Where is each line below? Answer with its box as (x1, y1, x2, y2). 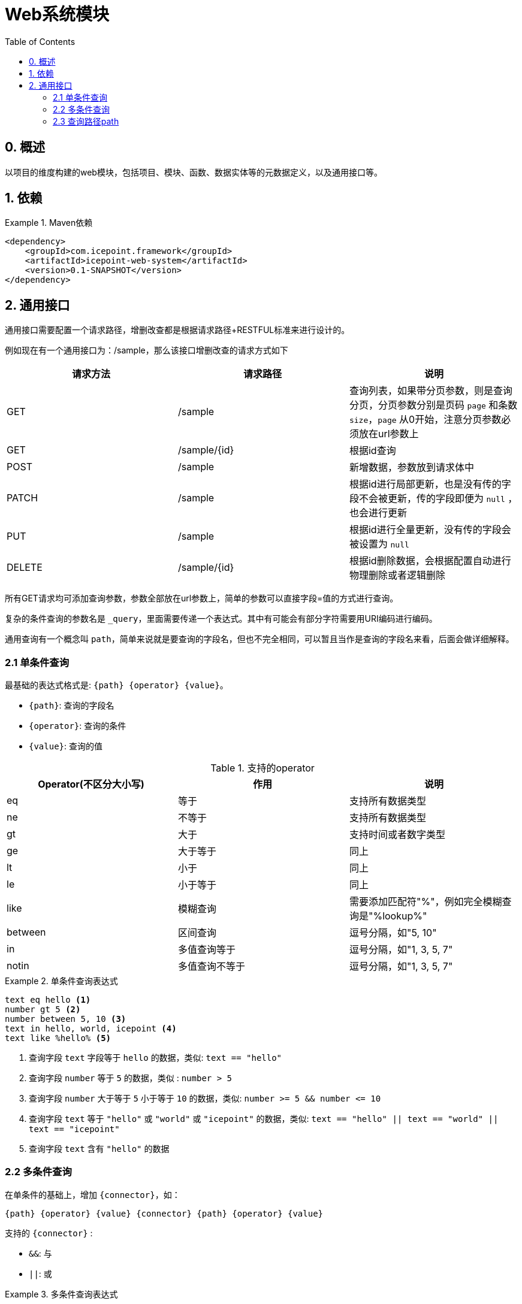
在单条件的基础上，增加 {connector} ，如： (5, 1189, 180, 1200)
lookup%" (382, 910, 427, 922)
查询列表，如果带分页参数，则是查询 (349, 385, 512, 397)
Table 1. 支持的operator (210, 762, 315, 774)
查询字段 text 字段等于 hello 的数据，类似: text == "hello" (29, 1052, 282, 1063)
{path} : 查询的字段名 (29, 700, 114, 711)
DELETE (7, 561, 43, 574)
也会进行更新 (349, 507, 407, 519)
